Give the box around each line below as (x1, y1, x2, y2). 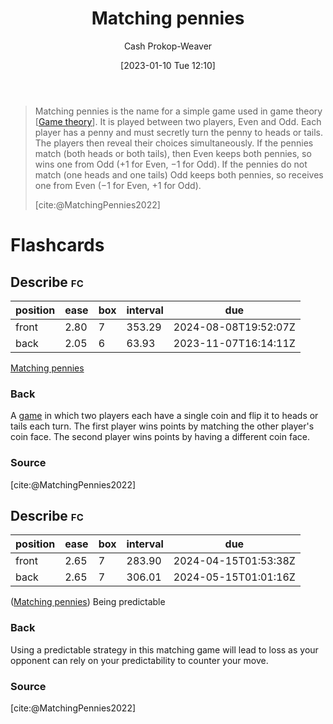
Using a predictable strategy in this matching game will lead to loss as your (10, 643, 319, 656)
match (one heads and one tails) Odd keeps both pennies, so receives (34, 168, 324, 181)
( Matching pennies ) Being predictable (10, 596, 166, 608)
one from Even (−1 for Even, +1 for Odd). (34, 179, 202, 191)
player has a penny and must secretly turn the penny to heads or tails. (34, 126, 324, 138)
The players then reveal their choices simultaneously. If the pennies (34, 137, 314, 149)
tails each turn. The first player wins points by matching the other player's (10, 420, 315, 432)
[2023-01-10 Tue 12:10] (120, 59, 216, 71)
